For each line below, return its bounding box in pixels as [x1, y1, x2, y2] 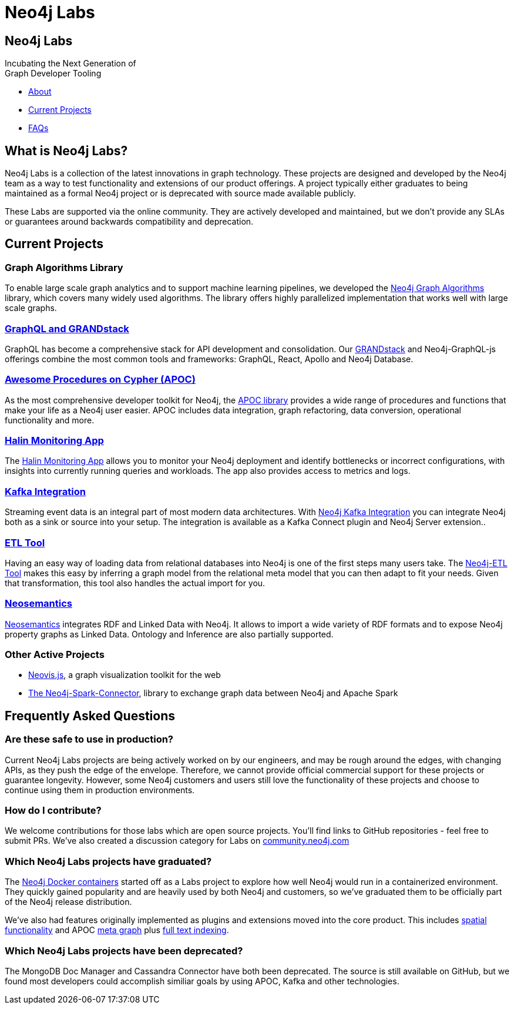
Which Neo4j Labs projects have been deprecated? [5, 944, 243, 957]
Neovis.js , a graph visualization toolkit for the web [28, 670, 221, 680]
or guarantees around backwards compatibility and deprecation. [5, 216, 254, 227]
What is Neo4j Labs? [5, 143, 128, 158]
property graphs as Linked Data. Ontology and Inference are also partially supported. [5, 629, 334, 639]
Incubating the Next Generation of [5, 58, 136, 69]
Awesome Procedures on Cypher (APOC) [5, 373, 196, 386]
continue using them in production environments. [5, 784, 195, 795]
